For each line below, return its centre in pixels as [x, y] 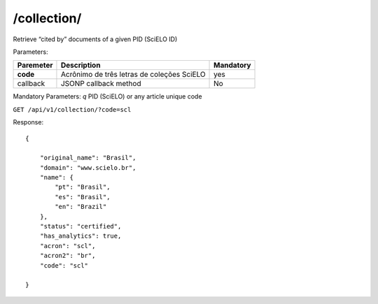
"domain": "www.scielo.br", [88, 167]
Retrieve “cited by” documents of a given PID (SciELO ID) [95, 39]
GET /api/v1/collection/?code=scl [72, 109]
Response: [28, 122]
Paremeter [35, 65]
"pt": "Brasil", [83, 187]
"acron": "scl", [68, 246]
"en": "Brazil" [81, 207]
